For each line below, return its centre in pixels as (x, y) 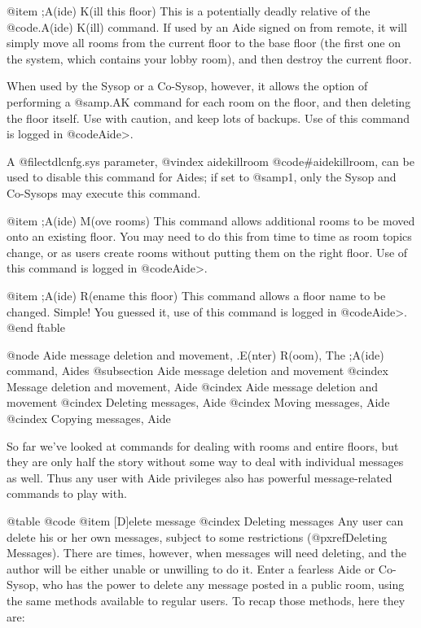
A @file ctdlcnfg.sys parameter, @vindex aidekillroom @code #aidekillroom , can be (210, 161)
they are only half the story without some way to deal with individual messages (205, 462)
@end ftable (36, 327)
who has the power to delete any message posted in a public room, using (224, 584)
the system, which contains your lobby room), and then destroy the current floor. (209, 58)
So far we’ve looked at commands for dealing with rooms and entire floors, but (203, 445)
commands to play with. (67, 493)
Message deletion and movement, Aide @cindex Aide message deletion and (193, 386)
